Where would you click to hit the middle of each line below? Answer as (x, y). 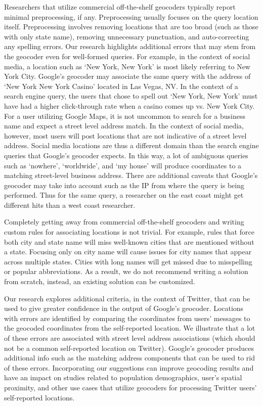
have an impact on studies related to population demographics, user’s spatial (123, 377)
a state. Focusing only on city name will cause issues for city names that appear (128, 252)
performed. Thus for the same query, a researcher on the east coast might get (124, 195)
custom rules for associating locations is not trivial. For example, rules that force (129, 232)
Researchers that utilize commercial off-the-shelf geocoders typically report (120, 7)
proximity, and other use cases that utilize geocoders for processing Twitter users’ (130, 387)
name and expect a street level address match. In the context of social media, (124, 126)
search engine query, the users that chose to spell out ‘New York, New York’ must (131, 96)
